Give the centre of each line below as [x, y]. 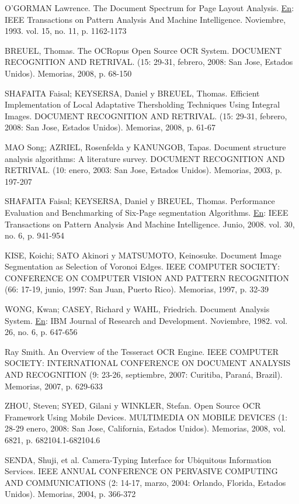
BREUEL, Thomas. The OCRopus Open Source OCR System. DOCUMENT [143, 50]
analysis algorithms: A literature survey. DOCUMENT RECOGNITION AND [145, 158]
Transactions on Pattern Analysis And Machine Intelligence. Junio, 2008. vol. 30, [150, 224]
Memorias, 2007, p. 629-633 [54, 386]
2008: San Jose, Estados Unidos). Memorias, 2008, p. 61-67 [110, 127]
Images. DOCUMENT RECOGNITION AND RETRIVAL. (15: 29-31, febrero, [146, 115]
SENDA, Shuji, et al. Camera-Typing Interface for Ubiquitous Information [138, 459]
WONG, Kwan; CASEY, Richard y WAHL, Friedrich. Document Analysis [137, 309]
